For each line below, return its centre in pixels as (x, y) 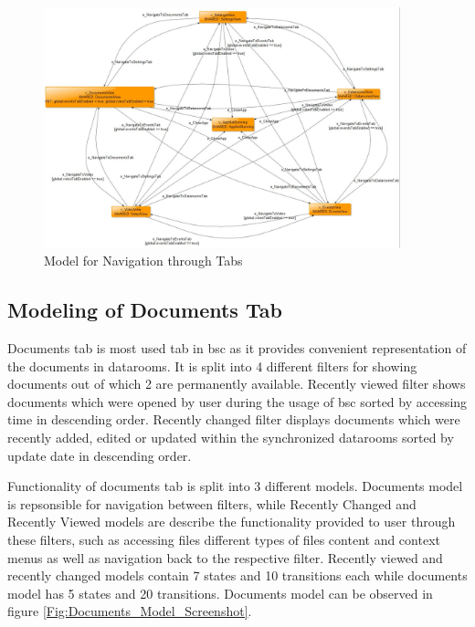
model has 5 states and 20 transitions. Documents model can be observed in (220, 593)
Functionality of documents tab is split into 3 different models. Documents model (235, 486)
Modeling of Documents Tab (145, 310)
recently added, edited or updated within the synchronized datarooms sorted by (231, 437)
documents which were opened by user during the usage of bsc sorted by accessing (237, 401)
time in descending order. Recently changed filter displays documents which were (234, 419)
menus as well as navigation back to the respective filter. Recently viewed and (225, 557)
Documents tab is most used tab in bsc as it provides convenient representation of (237, 347)
